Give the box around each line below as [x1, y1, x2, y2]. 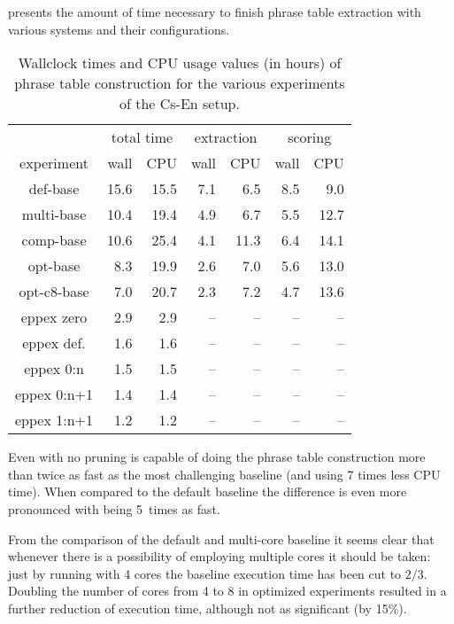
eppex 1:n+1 [15, 409, 94, 431]
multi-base [21, 204, 87, 225]
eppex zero [20, 307, 88, 328]
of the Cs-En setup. [119, 93, 240, 114]
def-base [28, 178, 80, 199]
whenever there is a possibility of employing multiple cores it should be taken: [8, 547, 431, 565]
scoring [288, 127, 332, 148]
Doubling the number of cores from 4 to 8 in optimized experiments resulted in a [8, 581, 447, 600]
